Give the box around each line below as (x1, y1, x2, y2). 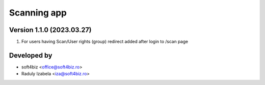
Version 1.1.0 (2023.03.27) (9, 26, 92, 34)
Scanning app (9, 7, 67, 18)
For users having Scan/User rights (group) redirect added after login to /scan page (21, 39, 188, 45)
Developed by (9, 51, 53, 59)
